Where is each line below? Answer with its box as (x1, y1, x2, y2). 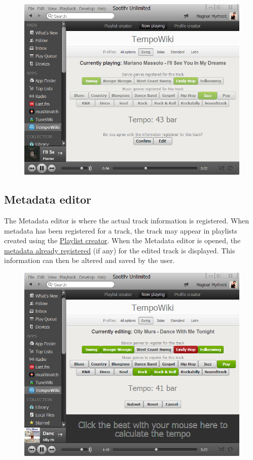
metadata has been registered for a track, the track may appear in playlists (4, 225, 237, 236)
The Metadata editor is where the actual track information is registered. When (4, 215, 249, 225)
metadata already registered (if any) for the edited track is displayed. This (4, 245, 235, 255)
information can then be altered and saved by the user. (4, 255, 175, 266)
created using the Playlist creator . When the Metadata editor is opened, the (4, 235, 241, 246)
